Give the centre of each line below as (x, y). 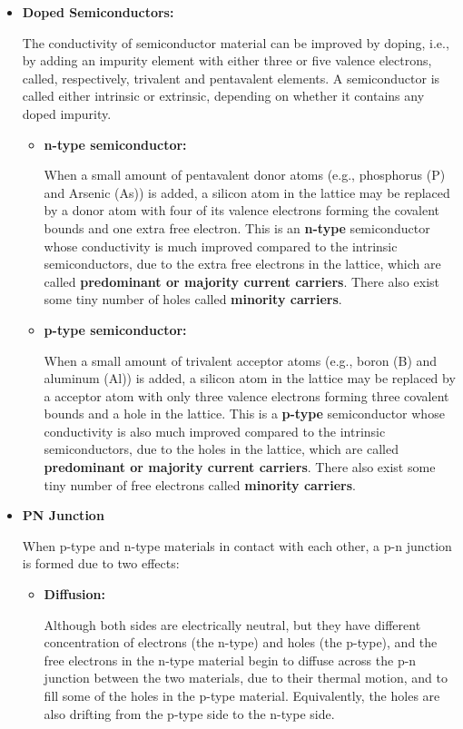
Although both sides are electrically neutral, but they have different (232, 624)
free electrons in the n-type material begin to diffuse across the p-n (230, 660)
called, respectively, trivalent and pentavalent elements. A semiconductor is (231, 78)
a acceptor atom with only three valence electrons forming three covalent (246, 395)
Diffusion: (75, 594)
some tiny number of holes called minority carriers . (193, 299)
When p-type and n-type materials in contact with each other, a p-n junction (237, 545)
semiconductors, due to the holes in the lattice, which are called (221, 449)
